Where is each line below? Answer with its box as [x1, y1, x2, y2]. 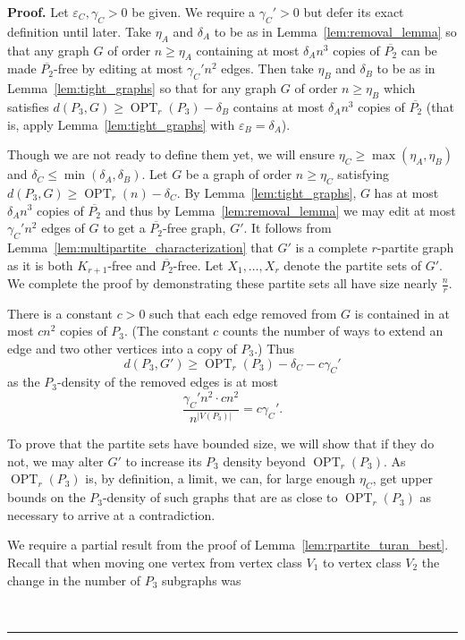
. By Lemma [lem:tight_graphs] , [176, 183, 357, 201]
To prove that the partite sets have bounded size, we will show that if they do [7, 434, 435, 453]
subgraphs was [162, 570, 241, 589]
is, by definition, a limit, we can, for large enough [85, 469, 356, 488]
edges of [41, 218, 85, 237]
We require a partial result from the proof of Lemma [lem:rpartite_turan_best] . [7, 535, 449, 554]
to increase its [125, 451, 202, 470]
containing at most [196, 40, 300, 59]
